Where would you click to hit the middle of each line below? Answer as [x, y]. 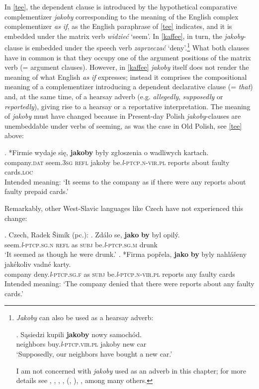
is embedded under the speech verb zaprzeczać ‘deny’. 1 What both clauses [137, 47]
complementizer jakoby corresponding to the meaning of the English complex [122, 16]
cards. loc [19, 172]
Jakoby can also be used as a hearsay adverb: [85, 317]
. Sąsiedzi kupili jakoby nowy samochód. [79, 334]
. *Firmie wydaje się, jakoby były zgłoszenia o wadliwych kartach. [107, 152]
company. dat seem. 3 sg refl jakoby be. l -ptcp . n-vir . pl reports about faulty [117, 162]
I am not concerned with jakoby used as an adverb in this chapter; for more [131, 370]
